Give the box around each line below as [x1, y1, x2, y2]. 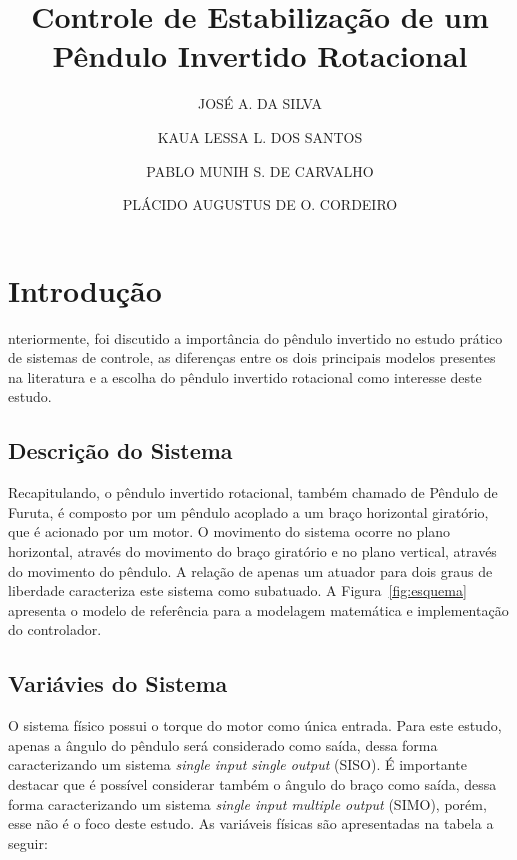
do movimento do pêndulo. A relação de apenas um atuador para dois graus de [8, 560, 493, 581]
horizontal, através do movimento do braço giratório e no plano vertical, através [8, 540, 497, 561]
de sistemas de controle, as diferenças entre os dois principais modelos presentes [8, 347, 496, 368]
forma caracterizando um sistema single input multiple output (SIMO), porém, [8, 793, 487, 814]
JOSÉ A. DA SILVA [197, 93, 323, 114]
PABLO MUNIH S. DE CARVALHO [146, 160, 374, 181]
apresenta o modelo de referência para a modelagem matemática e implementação [8, 599, 509, 620]
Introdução [8, 269, 162, 310]
